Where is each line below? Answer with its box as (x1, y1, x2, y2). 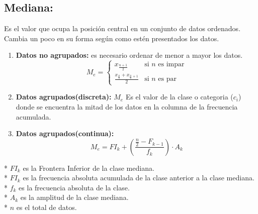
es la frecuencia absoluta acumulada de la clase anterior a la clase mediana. (23, 172, 254, 183)
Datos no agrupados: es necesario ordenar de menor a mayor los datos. (16, 50, 243, 60)
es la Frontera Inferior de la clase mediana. (23, 162, 154, 173)
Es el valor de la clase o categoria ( (125, 91, 233, 102)
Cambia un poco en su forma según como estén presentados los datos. (4, 33, 219, 43)
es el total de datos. (16, 202, 77, 212)
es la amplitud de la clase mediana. (20, 192, 129, 202)
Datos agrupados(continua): (16, 128, 114, 139)
